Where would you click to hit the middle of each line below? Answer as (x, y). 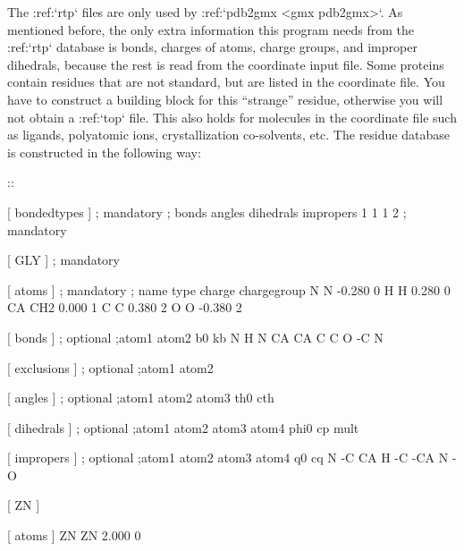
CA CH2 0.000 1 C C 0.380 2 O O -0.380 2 (125, 307)
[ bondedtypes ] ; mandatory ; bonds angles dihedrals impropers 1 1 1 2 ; (207, 212)
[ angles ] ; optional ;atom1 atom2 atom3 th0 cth (141, 398)
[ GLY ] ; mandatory (63, 260)
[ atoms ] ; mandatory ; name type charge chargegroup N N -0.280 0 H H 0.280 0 (229, 289)
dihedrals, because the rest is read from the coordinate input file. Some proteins (226, 64)
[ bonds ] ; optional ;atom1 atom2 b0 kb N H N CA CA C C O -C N (195, 337)
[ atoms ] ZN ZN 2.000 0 (74, 535)
